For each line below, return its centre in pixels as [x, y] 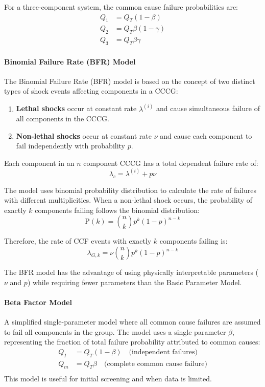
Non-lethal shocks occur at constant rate [84, 135]
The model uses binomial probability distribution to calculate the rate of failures [130, 190]
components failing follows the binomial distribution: [117, 210]
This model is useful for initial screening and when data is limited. [108, 378]
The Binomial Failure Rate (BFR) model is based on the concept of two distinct [130, 81]
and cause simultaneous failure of [208, 108]
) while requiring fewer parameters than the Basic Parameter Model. [135, 282]
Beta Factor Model [38, 302]
